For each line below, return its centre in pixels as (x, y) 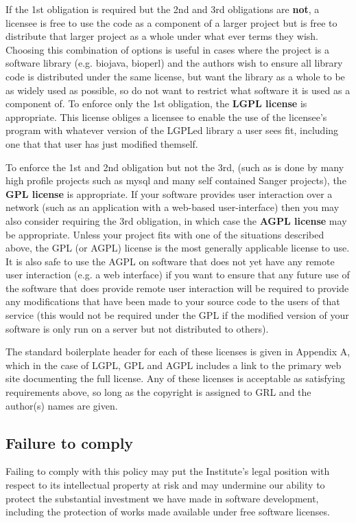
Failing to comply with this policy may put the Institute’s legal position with (168, 471)
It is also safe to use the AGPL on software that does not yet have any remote (170, 261)
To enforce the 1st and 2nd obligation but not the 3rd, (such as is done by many (175, 167)
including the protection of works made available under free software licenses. (168, 512)
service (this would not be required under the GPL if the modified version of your (177, 315)
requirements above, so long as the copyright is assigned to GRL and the (158, 392)
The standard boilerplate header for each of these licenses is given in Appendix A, (178, 352)
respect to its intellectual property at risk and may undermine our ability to (165, 485)
